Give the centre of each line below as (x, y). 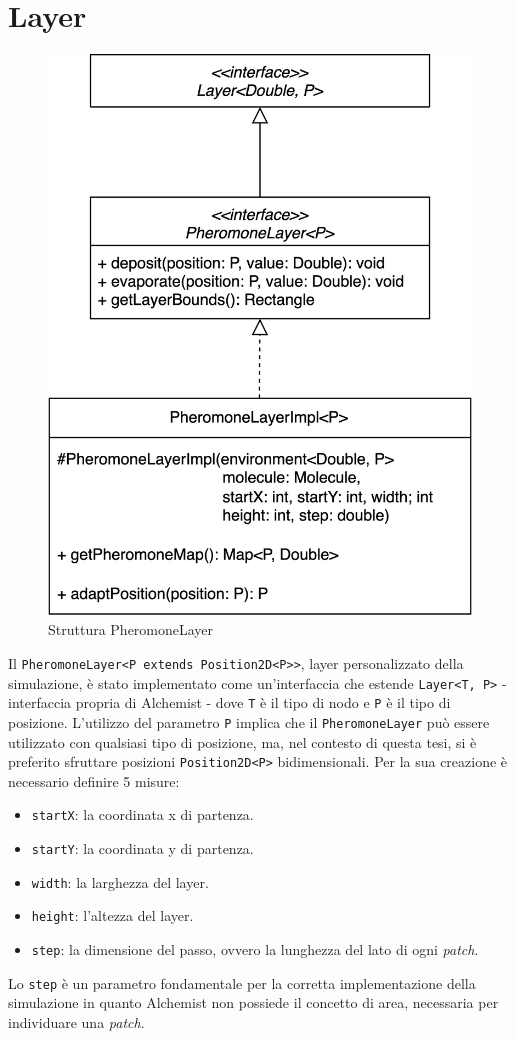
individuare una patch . (76, 1021)
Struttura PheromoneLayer (131, 629)
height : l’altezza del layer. (112, 915)
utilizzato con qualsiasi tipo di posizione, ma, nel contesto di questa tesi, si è (242, 741)
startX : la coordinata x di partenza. (142, 814)
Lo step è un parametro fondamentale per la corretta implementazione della (242, 982)
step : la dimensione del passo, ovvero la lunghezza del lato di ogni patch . (255, 949)
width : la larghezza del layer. (120, 881)
